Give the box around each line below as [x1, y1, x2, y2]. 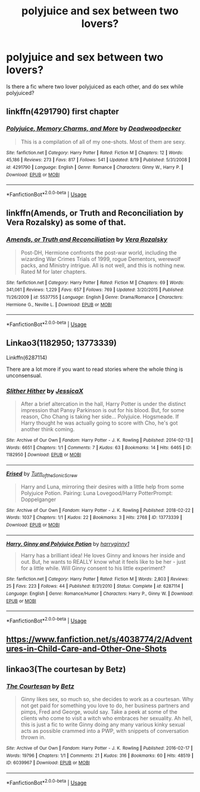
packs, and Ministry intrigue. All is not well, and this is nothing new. [20, 262, 186, 269]
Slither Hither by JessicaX [6, 386, 83, 395]
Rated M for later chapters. [20, 268, 87, 275]
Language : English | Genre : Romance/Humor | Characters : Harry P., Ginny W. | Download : [6, 591, 193, 597]
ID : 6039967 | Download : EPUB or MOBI [6, 760, 90, 766]
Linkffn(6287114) [6, 354, 48, 361]
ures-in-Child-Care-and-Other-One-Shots [6, 644, 167, 654]
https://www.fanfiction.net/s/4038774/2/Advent [6, 634, 192, 644]
